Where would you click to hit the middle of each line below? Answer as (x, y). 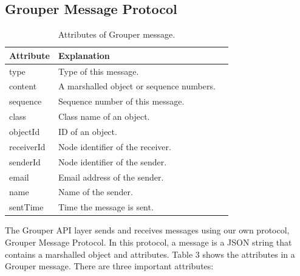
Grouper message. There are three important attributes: (109, 266)
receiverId (27, 146)
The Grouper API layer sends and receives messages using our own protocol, (147, 230)
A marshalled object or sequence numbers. (137, 86)
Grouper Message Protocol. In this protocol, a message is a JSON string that (148, 242)
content (23, 86)
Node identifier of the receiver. (114, 146)
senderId (25, 161)
